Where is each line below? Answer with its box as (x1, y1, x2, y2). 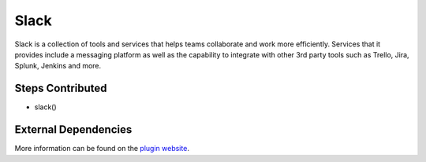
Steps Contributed (14, 82, 107, 95)
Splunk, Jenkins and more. (14, 61, 102, 71)
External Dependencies (14, 123, 133, 137)
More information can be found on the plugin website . (14, 144, 189, 153)
